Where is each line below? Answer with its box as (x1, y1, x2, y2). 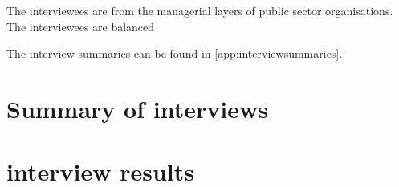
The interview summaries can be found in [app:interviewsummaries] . (6, 45, 343, 62)
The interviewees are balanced (6, 18, 155, 35)
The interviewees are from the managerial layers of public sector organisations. (6, 2, 393, 18)
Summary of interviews (6, 91, 268, 124)
